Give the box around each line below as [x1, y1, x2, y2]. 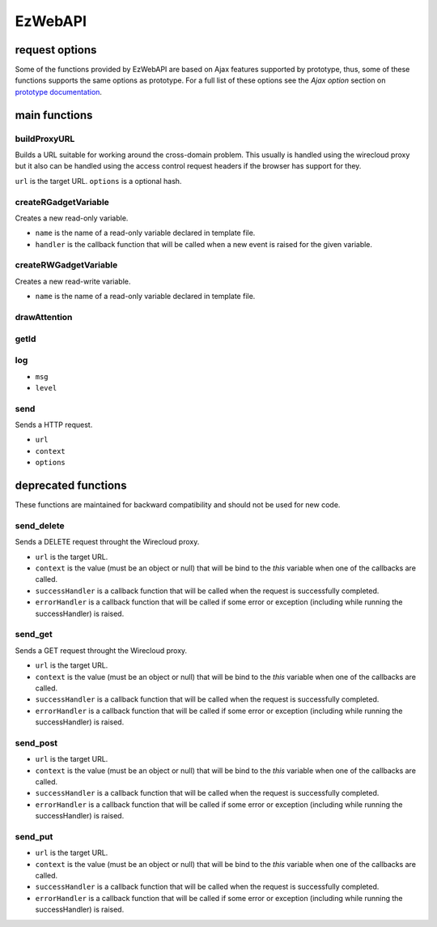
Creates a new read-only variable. [15, 213, 129, 223]
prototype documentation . [15, 87, 103, 96]
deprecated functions [15, 479, 127, 493]
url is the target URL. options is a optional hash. [15, 176, 182, 186]
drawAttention [15, 312, 73, 323]
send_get [15, 629, 53, 640]
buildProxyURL [15, 133, 75, 144]
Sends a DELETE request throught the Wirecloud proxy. [15, 537, 200, 547]
